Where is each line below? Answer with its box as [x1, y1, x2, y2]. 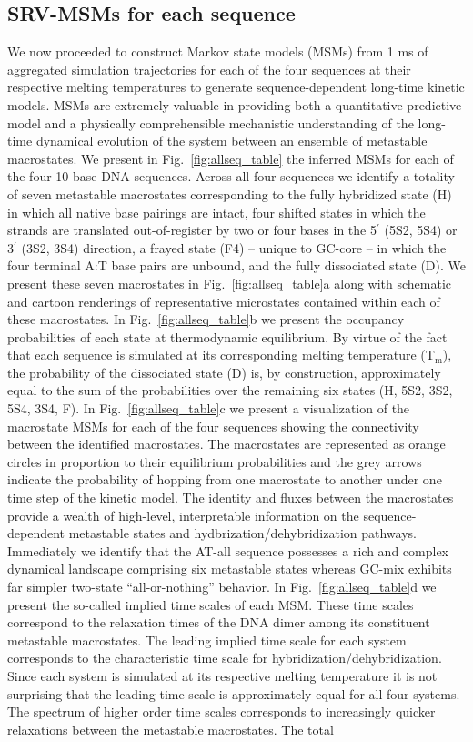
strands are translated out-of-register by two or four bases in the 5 [7, 220, 377, 239]
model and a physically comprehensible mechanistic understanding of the [7, 113, 414, 132]
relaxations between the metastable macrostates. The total [7, 719, 334, 738]
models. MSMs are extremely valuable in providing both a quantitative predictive [7, 95, 462, 114]
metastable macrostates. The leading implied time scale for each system [7, 630, 407, 649]
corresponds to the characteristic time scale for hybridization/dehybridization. [7, 648, 442, 667]
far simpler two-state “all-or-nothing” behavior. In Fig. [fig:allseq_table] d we [7, 577, 437, 596]
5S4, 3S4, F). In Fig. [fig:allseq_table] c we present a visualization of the [7, 399, 410, 418]
